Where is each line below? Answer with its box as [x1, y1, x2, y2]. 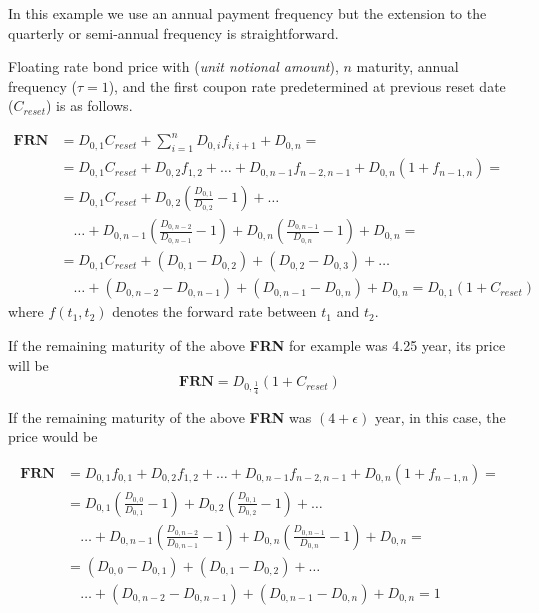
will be [8, 354, 49, 375]
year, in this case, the [374, 406, 506, 427]
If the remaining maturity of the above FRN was [8, 406, 312, 427]
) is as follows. [45, 95, 133, 116]
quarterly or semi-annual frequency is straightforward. [8, 22, 339, 43]
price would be [8, 426, 98, 447]
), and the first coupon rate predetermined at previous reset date [108, 75, 506, 96]
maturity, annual [356, 56, 459, 77]
